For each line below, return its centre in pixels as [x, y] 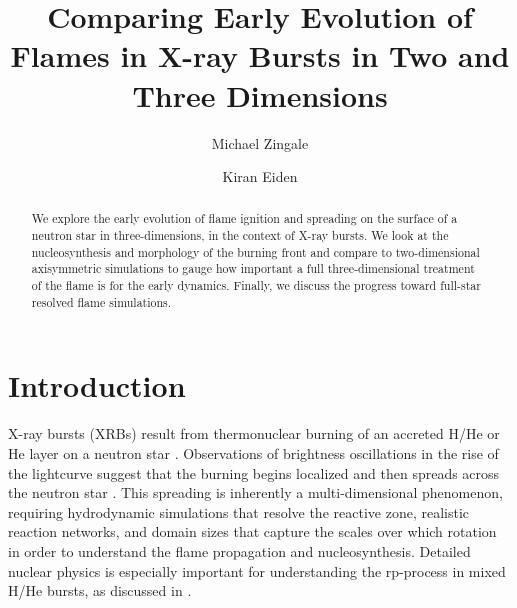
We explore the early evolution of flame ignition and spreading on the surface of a [244, 218]
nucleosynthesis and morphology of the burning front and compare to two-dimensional [255, 251]
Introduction [97, 385]
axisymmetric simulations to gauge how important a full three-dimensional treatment [253, 268]
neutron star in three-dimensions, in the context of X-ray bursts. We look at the [240, 235]
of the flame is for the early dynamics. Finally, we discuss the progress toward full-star [256, 285]
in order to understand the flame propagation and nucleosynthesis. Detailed [239, 550]
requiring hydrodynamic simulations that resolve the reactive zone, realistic [238, 511]
